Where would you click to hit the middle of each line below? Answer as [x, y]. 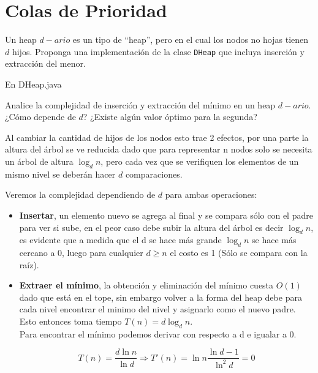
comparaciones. [154, 174]
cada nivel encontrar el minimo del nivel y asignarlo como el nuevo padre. [157, 309]
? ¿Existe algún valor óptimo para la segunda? [170, 117]
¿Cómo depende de [40, 117]
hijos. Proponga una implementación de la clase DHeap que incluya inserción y [158, 51]
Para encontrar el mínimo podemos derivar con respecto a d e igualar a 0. [158, 333]
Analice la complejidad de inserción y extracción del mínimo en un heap [140, 104]
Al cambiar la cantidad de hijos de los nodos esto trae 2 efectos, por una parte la [157, 137]
